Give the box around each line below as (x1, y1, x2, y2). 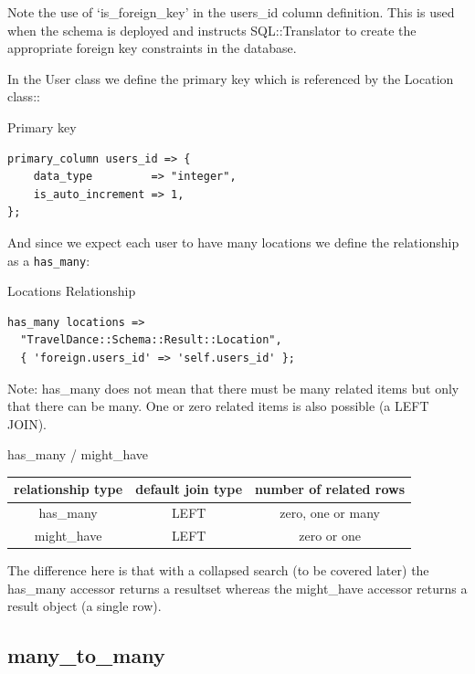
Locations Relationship (7, 281, 136, 300)
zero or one (299, 526, 361, 545)
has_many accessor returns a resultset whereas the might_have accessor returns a (7, 578, 468, 597)
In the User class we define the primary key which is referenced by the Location (7, 68, 454, 88)
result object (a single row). (7, 596, 162, 616)
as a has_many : (7, 250, 90, 269)
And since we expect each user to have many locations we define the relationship (7, 232, 459, 251)
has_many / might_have (7, 445, 149, 464)
